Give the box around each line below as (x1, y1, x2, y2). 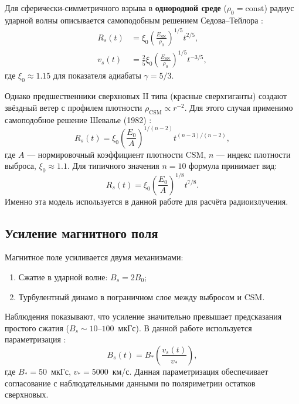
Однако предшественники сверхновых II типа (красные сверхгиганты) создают (5, 90, 287, 102)
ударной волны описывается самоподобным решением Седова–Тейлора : (5, 13, 263, 26)
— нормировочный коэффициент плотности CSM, (27, 148, 206, 160)
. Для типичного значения (67, 159, 159, 172)
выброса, (5, 159, 36, 172)
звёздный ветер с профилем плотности (5, 101, 142, 113)
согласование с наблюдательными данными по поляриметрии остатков (5, 376, 256, 389)
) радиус (264, 2, 294, 13)
